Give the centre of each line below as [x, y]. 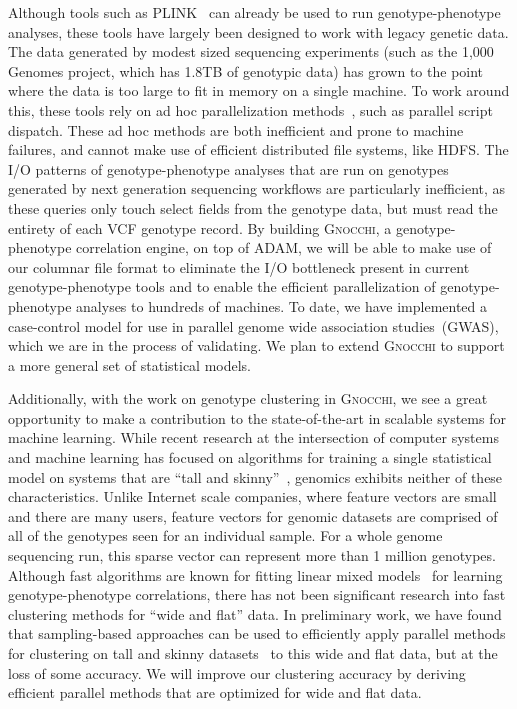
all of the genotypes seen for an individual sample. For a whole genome [225, 535]
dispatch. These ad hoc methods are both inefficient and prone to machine [236, 129]
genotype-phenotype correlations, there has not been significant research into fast [257, 594]
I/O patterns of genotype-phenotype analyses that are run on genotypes [228, 168]
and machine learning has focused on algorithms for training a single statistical [250, 457]
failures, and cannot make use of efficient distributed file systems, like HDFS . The [258, 149]
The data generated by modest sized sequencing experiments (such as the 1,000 [251, 51]
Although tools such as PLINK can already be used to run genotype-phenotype [254, 12]
